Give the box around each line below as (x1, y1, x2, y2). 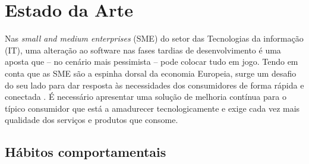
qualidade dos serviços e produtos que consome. (5, 113, 178, 126)
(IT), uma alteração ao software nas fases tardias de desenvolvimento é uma (5, 43, 281, 56)
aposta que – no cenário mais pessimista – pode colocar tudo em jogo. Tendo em (5, 55, 298, 68)
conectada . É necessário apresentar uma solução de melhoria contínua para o (5, 90, 286, 103)
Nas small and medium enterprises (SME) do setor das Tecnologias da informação (5, 32, 304, 45)
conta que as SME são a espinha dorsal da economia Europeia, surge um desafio (5, 67, 297, 79)
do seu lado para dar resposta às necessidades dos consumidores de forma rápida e (5, 78, 304, 91)
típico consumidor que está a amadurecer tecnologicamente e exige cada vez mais (5, 102, 300, 114)
